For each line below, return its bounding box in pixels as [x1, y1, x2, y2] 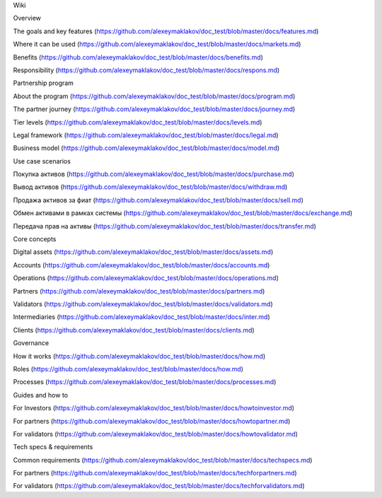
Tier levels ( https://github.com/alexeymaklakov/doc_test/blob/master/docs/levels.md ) [13, 117, 262, 127]
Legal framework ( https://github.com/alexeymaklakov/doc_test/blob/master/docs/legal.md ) [13, 131, 279, 139]
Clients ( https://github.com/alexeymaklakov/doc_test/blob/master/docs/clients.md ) [13, 325, 255, 334]
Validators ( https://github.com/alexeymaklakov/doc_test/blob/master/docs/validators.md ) [13, 299, 274, 308]
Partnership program [13, 79, 74, 88]
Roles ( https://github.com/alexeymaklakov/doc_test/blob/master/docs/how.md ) [13, 364, 244, 373]
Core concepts [13, 235, 57, 243]
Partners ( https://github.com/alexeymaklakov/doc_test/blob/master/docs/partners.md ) [13, 286, 265, 295]
